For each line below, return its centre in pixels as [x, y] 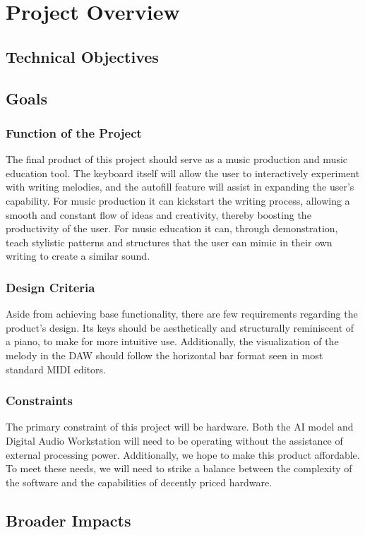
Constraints [39, 401]
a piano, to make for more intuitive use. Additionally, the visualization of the [172, 341]
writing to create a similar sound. [78, 256]
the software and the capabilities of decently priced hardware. [139, 482]
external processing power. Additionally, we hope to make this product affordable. [183, 454]
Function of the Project [74, 132]
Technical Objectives [82, 56]
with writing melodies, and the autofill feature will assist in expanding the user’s [180, 187]
